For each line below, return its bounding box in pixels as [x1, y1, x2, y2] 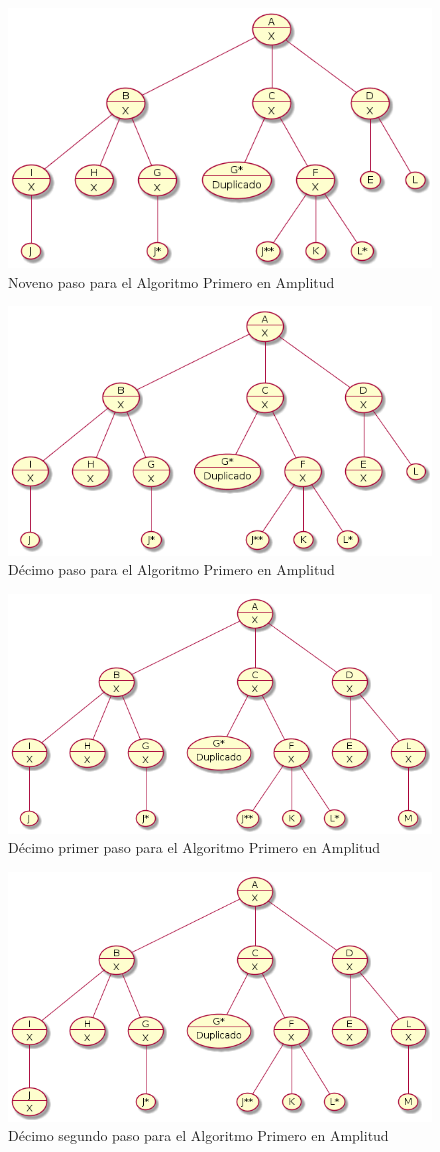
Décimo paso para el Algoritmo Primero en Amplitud [8, 559, 335, 580]
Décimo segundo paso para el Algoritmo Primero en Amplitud [8, 1125, 389, 1146]
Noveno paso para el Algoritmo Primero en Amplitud [8, 271, 335, 292]
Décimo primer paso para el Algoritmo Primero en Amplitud [8, 837, 381, 858]
